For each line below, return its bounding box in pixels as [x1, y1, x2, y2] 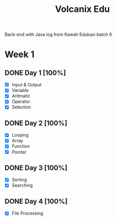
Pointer [11, 149, 27, 155]
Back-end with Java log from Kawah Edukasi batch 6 [4, 31, 112, 38]
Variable [11, 87, 29, 93]
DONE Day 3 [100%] [4, 163, 68, 172]
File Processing [11, 210, 43, 217]
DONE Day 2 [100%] [4, 119, 68, 127]
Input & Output [11, 82, 42, 88]
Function [11, 143, 30, 149]
